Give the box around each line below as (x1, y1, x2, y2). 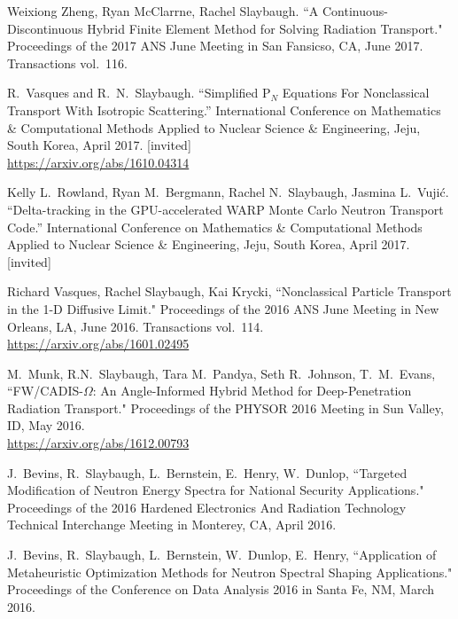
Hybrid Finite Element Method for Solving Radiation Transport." (87, 19, 443, 37)
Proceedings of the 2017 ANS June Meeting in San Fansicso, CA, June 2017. (7, 36, 423, 55)
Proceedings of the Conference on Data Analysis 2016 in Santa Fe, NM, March (7, 580, 434, 599)
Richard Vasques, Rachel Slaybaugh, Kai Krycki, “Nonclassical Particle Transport (7, 282, 452, 301)
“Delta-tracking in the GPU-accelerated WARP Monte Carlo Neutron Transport (7, 200, 444, 218)
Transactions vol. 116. (7, 53, 128, 72)
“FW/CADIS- (7, 381, 83, 400)
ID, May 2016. (7, 416, 85, 435)
